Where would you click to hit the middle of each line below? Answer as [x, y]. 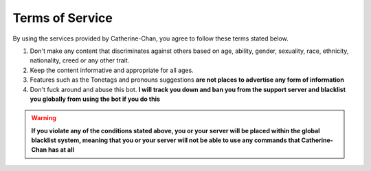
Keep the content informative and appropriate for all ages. [112, 70]
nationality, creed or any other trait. [80, 60]
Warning [44, 118]
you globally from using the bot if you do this [95, 99]
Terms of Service [63, 18]
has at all [61, 150]
